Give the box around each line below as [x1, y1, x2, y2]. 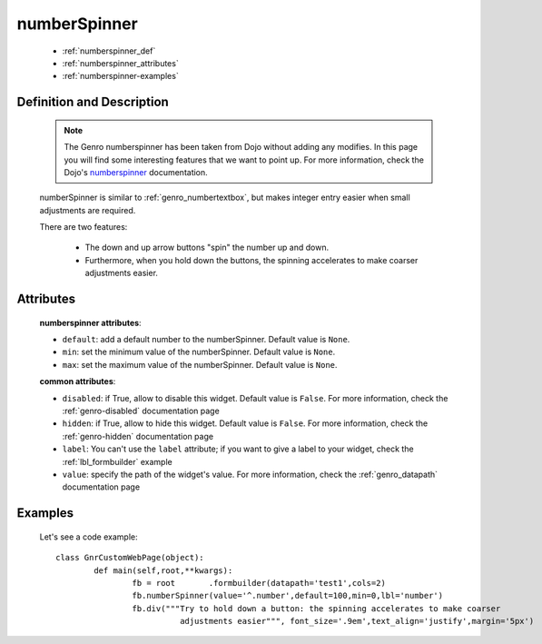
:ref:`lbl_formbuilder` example [62, 456, 172, 467]
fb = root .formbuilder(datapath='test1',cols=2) [132, 578, 386, 588]
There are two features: [39, 222, 128, 233]
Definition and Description [16, 94, 170, 110]
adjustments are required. [39, 204, 136, 215]
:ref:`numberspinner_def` [62, 45, 156, 56]
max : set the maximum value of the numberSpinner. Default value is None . [62, 359, 338, 370]
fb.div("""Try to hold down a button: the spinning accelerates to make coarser [132, 603, 501, 613]
